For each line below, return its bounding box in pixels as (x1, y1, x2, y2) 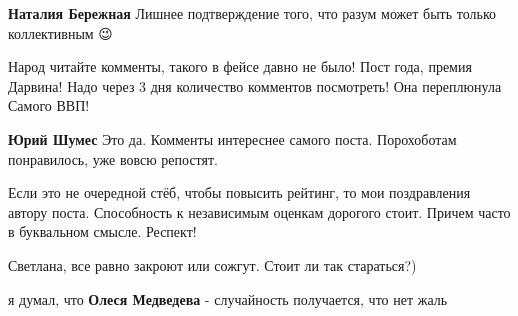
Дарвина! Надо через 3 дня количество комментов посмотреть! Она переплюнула (8, 75, 502, 96)
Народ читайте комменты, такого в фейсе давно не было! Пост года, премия (8, 56, 472, 77)
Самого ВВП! (8, 95, 90, 116)
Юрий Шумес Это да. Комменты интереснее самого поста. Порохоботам (8, 128, 457, 149)
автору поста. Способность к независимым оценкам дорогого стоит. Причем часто (8, 201, 511, 222)
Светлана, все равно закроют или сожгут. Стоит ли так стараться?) (8, 254, 417, 275)
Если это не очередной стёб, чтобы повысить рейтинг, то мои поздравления (8, 182, 471, 203)
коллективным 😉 (8, 22, 113, 43)
